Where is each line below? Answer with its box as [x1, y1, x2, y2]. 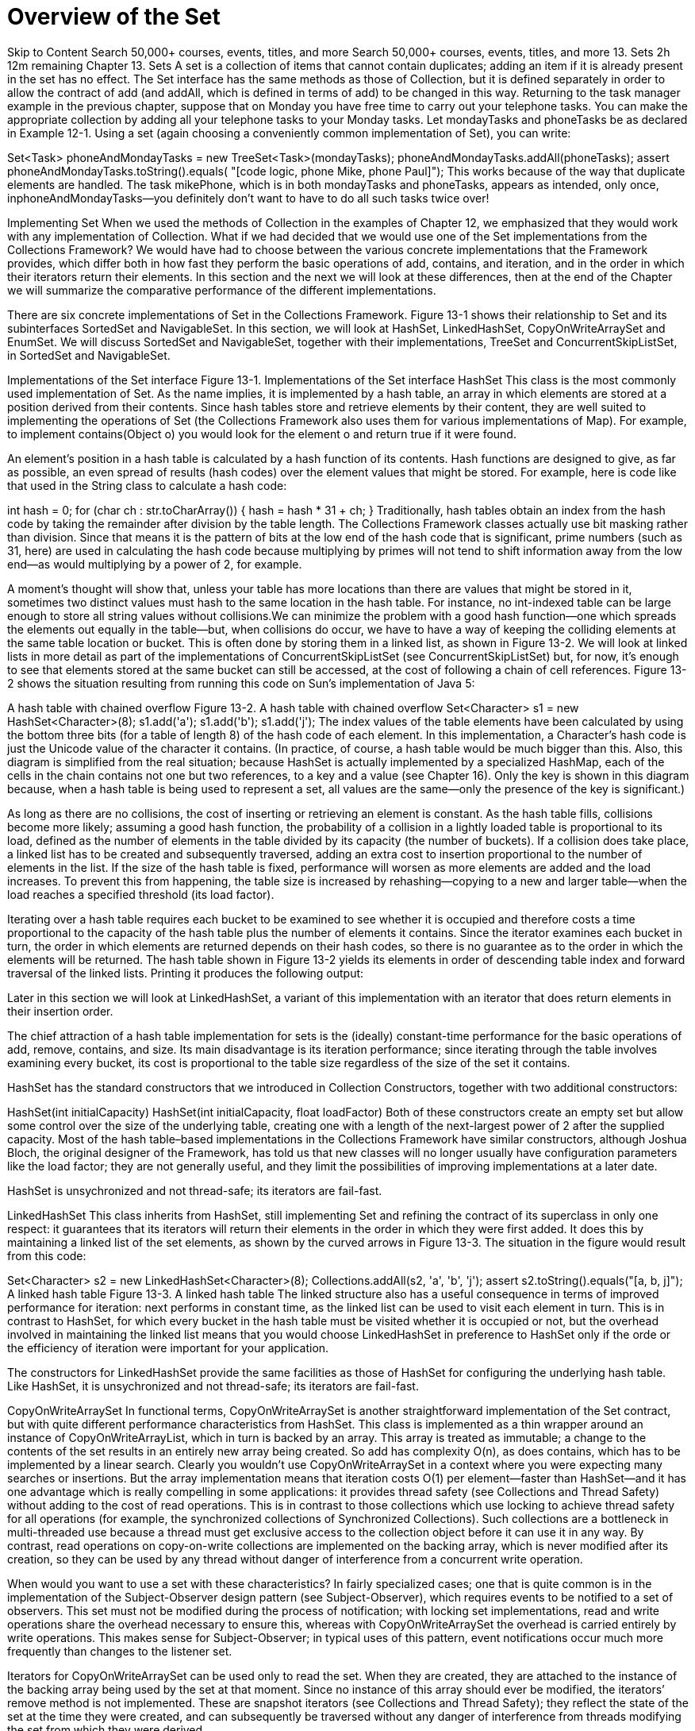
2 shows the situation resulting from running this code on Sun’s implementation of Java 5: [7, 676, 475, 690]
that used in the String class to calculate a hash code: [7, 478, 287, 492]
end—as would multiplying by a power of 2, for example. [7, 557, 302, 571]
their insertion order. [7, 1004, 113, 1018]
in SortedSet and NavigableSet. [7, 348, 171, 362]
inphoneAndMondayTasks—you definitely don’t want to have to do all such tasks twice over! [7, 191, 490, 205]
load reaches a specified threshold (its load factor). [7, 887, 275, 901]
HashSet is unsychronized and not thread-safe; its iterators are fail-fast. [7, 1183, 382, 1197]
